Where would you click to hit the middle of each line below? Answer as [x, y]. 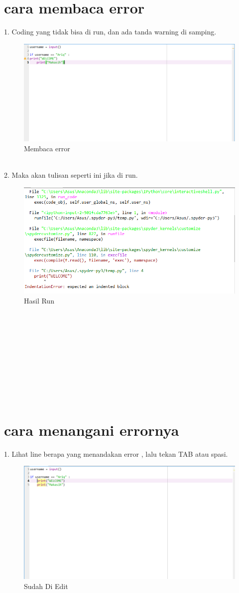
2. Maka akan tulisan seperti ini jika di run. [71, 174]
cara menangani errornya [92, 430]
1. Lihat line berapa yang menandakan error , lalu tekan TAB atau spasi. [116, 453]
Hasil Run [39, 300]
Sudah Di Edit [46, 586]
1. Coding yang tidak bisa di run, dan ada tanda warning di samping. [110, 32]
